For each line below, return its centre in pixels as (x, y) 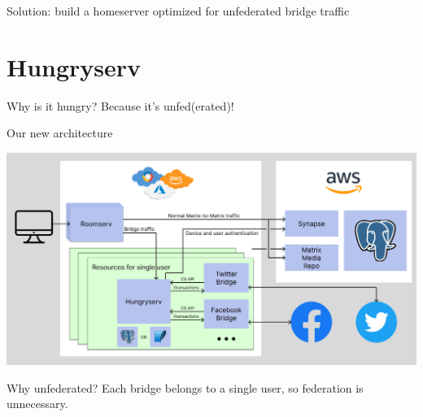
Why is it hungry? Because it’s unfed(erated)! (120, 105)
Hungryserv (74, 66)
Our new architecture (60, 133)
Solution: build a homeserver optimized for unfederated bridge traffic (178, 11)
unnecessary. (37, 404)
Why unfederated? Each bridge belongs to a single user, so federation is (185, 387)
